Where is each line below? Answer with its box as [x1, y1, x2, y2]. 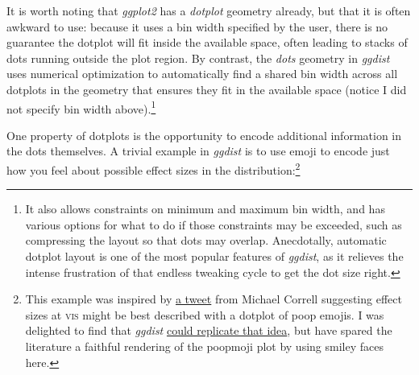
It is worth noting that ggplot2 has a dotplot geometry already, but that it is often [6, 2, 411, 19]
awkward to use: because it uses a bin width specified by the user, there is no [6, 18, 388, 35]
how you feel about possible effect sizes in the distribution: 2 [6, 159, 301, 178]
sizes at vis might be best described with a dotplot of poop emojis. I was [25, 306, 384, 323]
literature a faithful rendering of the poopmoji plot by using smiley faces [25, 338, 384, 354]
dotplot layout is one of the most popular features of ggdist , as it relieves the [25, 248, 404, 265]
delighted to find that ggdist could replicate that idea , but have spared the [25, 322, 392, 339]
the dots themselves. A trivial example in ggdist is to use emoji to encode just [6, 142, 390, 159]
